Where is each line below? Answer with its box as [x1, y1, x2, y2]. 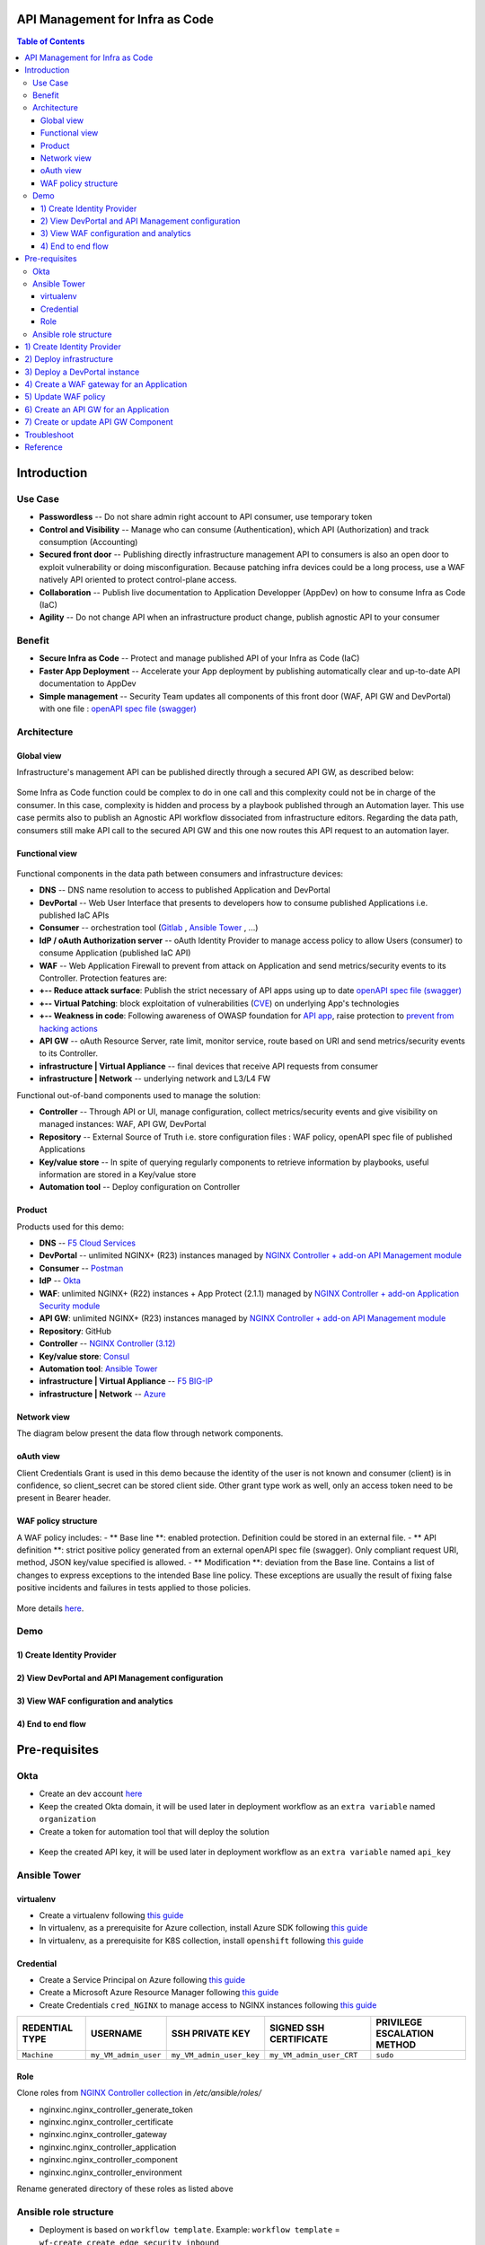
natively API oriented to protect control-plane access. [39, 575, 237, 585]
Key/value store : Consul [39, 1351, 130, 1361]
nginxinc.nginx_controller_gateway [39, 2129, 168, 2140]
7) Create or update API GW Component [24, 417, 173, 427]
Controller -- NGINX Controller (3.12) [39, 1338, 176, 1349]
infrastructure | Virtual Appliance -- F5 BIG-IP [39, 1376, 213, 1387]
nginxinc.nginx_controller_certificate [39, 2117, 174, 2127]
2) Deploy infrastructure [24, 354, 114, 365]
